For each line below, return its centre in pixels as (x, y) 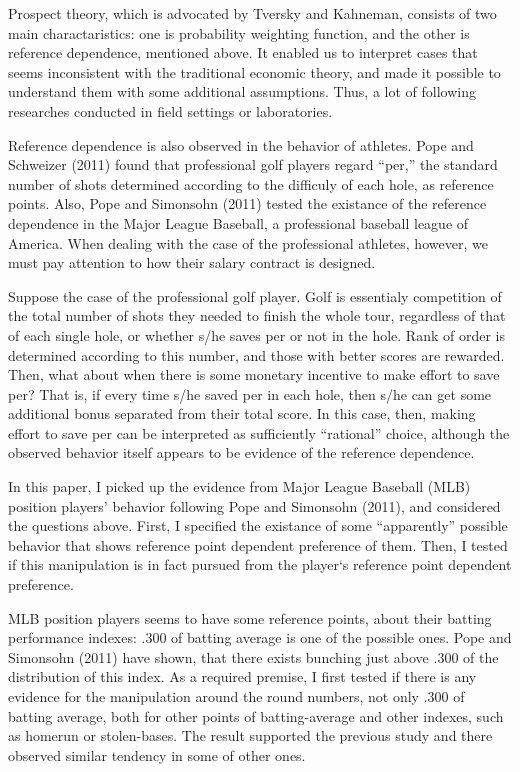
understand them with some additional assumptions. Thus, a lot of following (242, 91)
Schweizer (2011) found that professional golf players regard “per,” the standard (253, 164)
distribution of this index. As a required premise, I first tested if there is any (242, 676)
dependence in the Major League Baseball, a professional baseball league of (238, 222)
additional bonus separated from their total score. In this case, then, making (242, 413)
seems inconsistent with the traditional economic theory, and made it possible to (254, 71)
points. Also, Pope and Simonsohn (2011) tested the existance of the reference (247, 203)
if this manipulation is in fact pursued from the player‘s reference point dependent (260, 564)
